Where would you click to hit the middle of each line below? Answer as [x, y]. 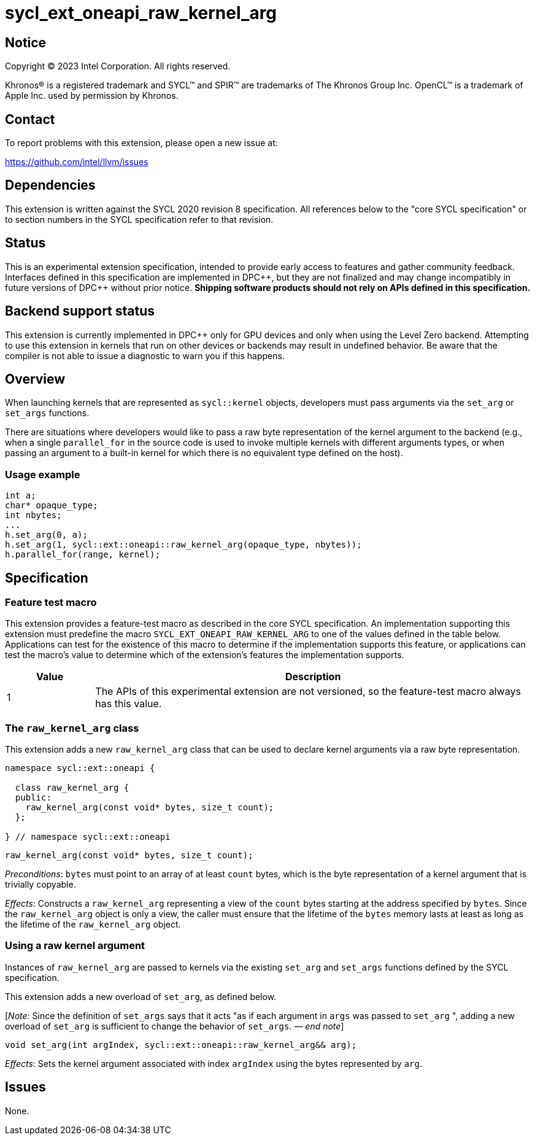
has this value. [129, 704]
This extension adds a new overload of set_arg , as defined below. [141, 996]
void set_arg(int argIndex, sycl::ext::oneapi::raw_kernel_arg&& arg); [181, 1045]
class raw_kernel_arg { [72, 788]
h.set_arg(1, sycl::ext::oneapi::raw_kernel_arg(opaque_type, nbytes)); [183, 545]
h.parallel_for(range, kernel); [83, 555]
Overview [35, 379]
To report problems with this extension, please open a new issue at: [141, 143]
